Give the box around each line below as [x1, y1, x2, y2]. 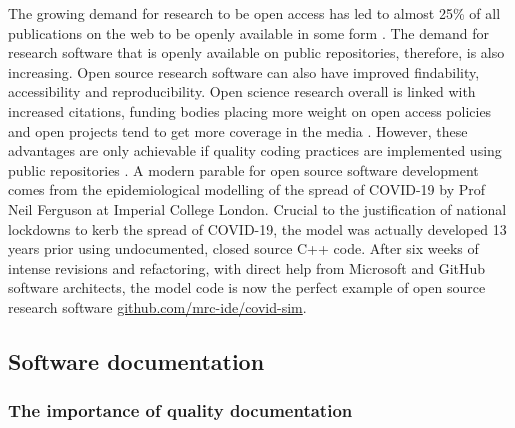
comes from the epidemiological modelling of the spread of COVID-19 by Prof [8, 179, 486, 200]
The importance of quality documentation [8, 398, 353, 423]
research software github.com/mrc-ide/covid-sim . [8, 296, 307, 317]
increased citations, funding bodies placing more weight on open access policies [8, 100, 492, 121]
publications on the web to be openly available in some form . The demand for [8, 22, 489, 43]
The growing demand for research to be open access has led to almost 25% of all [8, 3, 501, 23]
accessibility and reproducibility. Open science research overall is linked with [8, 81, 476, 102]
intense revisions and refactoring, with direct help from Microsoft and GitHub [8, 257, 486, 278]
